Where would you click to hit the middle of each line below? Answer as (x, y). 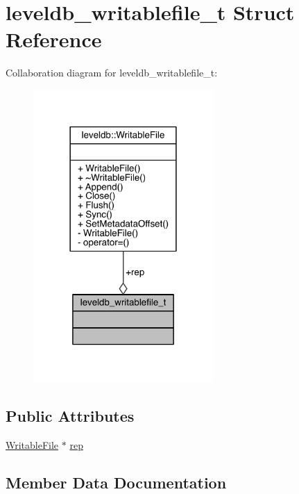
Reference (54, 39)
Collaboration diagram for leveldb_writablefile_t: (112, 73)
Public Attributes (70, 415)
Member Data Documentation (116, 482)
